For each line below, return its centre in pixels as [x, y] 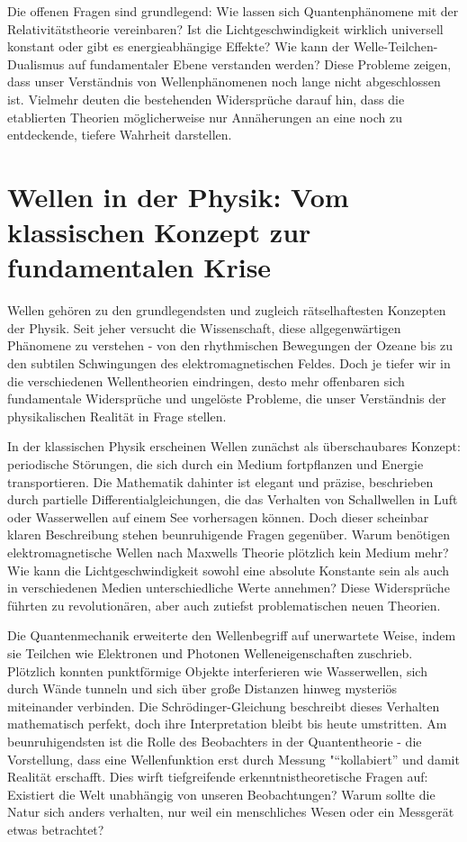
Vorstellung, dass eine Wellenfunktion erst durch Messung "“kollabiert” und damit [233, 759]
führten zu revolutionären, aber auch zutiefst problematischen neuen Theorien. [224, 605]
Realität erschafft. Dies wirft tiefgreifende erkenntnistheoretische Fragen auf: [218, 777]
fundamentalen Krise [139, 267]
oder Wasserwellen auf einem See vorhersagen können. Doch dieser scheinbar [218, 516]
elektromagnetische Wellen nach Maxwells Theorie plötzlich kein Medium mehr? [228, 552]
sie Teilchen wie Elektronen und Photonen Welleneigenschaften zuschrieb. [210, 652]
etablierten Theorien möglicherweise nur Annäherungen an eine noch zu [205, 117]
